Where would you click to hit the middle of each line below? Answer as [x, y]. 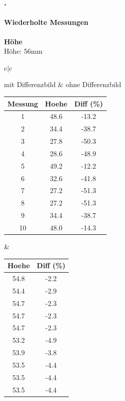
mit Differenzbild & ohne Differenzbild [63, 84]
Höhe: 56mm [23, 51]
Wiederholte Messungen [46, 22]
